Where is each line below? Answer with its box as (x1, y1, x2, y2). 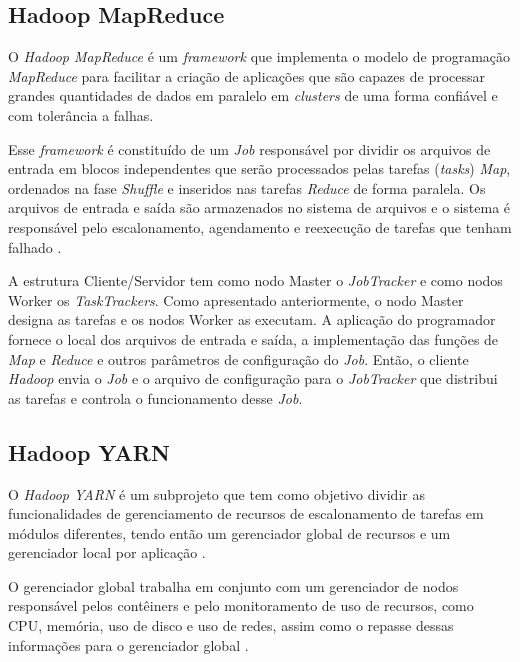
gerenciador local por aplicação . (8, 542, 206, 563)
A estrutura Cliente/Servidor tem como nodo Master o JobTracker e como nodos (8, 270, 503, 291)
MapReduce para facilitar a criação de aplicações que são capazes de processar (8, 65, 485, 86)
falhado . (8, 236, 62, 257)
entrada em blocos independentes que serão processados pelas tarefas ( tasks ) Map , (8, 158, 511, 179)
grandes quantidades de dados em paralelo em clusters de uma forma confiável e (8, 85, 498, 106)
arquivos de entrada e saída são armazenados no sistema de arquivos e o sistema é (8, 197, 511, 218)
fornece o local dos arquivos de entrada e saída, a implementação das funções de (8, 328, 499, 349)
